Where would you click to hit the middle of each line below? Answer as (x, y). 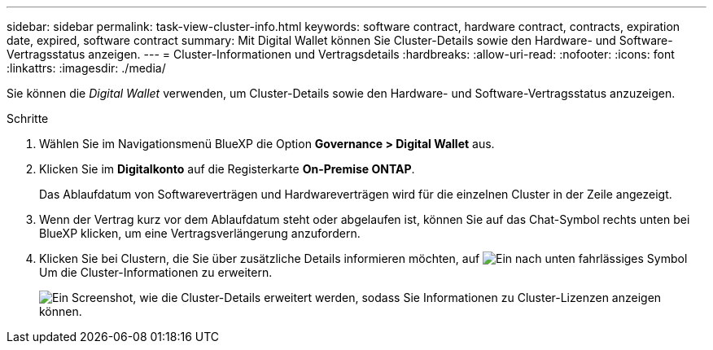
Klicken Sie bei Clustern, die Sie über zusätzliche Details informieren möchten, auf (260, 258)
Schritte (28, 118)
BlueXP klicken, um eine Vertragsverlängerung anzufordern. (200, 233)
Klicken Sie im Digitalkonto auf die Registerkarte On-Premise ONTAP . (227, 169)
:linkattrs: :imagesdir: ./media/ (86, 68)
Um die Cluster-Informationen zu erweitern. (156, 272)
